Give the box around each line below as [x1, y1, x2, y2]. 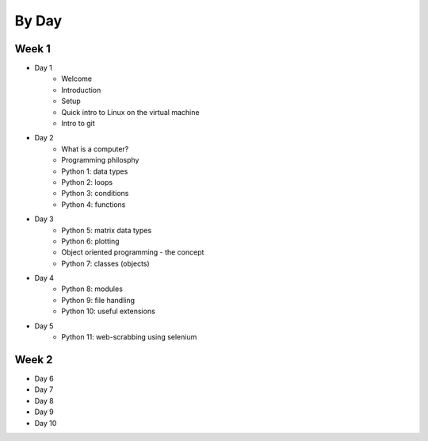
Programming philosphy [61, 155, 139, 165]
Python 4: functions [61, 199, 126, 209]
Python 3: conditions [61, 189, 129, 198]
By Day [14, 12, 63, 29]
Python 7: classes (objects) [61, 259, 150, 268]
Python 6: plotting [61, 236, 120, 246]
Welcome [61, 74, 93, 83]
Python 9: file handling [61, 295, 135, 305]
